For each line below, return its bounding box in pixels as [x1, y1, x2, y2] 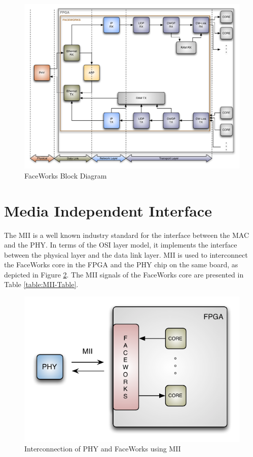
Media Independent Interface [4, 200, 212, 221]
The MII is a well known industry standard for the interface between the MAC [4, 229, 249, 240]
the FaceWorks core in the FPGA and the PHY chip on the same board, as [4, 259, 238, 270]
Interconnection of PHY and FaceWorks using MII [24, 443, 181, 454]
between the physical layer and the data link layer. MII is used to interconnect [4, 249, 248, 260]
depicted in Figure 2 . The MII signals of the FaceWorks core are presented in [4, 269, 244, 279]
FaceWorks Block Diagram [24, 170, 107, 181]
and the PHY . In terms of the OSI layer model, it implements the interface [4, 239, 237, 250]
